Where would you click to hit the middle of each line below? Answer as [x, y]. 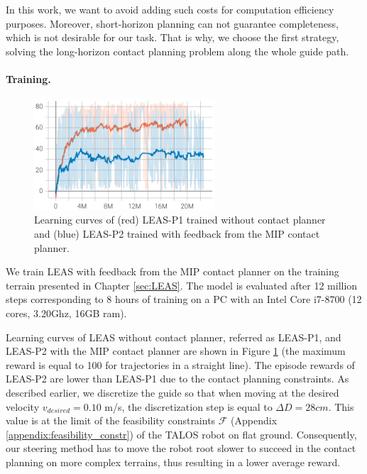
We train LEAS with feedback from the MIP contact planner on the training [172, 271]
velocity [23, 406]
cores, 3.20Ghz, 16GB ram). [66, 313]
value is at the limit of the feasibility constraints [111, 420]
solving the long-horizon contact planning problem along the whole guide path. [177, 51]
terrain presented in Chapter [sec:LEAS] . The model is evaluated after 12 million [182, 285]
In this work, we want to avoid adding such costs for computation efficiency [170, 9]
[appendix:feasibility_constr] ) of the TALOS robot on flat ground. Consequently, [181, 434]
